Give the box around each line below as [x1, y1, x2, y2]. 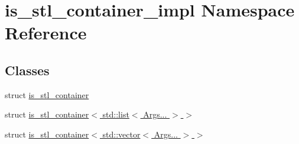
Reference [5, 21, 87, 45]
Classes [5, 61, 50, 79]
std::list [102, 108, 129, 120]
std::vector [102, 128, 141, 140]
